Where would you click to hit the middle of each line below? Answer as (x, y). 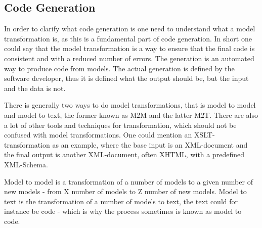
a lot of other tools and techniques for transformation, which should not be (120, 125)
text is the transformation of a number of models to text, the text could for (121, 201)
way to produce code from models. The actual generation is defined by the (119, 68)
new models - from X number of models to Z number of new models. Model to (125, 191)
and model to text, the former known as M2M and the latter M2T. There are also (131, 115)
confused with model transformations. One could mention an (98, 135)
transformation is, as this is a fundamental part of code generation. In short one (128, 38)
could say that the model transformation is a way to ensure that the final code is (129, 48)
